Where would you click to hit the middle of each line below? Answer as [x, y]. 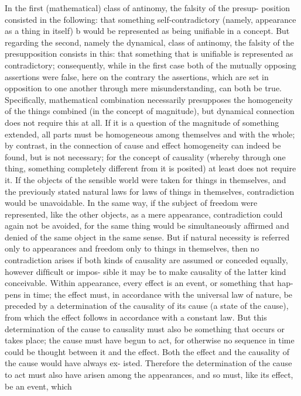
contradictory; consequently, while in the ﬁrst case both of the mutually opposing [150, 65]
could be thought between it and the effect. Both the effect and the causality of [147, 351]
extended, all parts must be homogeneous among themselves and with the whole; [150, 134]
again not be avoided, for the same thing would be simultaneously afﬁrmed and [147, 225]
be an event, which [38, 386]
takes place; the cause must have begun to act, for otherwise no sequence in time [150, 340]
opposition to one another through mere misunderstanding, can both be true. [143, 88]
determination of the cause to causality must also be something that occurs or [145, 328]
